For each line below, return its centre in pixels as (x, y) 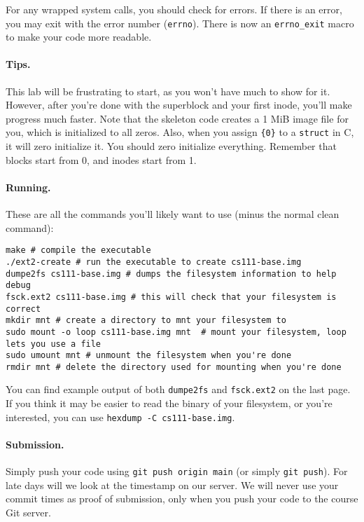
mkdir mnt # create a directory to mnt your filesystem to (146, 321)
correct (23, 309)
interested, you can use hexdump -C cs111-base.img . (120, 417)
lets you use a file (54, 344)
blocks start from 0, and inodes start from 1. (101, 159)
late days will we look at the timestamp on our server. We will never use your (172, 485)
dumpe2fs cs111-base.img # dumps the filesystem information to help (171, 274)
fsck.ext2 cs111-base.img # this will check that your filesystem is (171, 297)
